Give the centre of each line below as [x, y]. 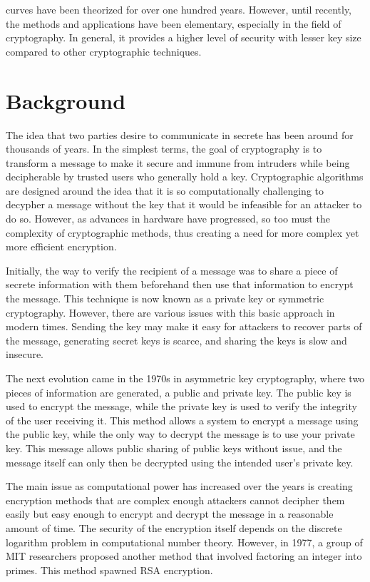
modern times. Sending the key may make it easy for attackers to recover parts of [184, 326]
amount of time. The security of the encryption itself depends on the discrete [174, 527]
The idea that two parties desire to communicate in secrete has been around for [180, 134]
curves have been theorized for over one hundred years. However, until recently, [179, 9]
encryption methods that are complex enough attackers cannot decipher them [175, 500]
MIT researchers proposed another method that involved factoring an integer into [184, 556]
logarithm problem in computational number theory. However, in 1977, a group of [184, 542]
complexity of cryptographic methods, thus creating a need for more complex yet [183, 232]
